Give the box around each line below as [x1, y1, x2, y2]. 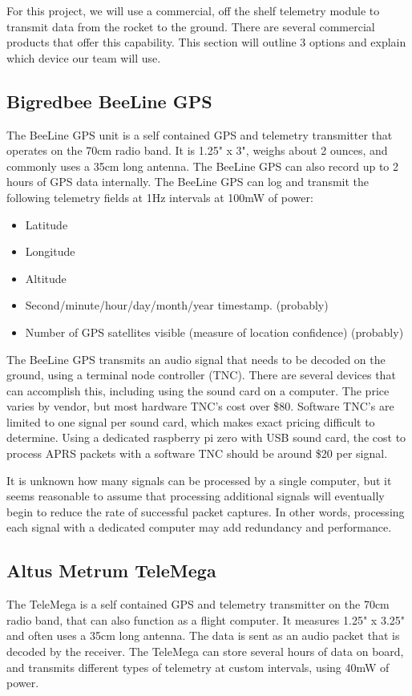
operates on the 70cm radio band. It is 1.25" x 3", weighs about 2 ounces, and [6, 142, 388, 159]
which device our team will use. [6, 49, 161, 66]
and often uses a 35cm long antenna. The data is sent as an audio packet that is [6, 627, 400, 644]
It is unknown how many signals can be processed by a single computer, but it [6, 471, 392, 488]
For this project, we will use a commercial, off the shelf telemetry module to [6, 2, 380, 18]
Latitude [25, 216, 68, 233]
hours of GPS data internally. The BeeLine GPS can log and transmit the [6, 173, 370, 190]
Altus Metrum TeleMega [6, 558, 216, 583]
